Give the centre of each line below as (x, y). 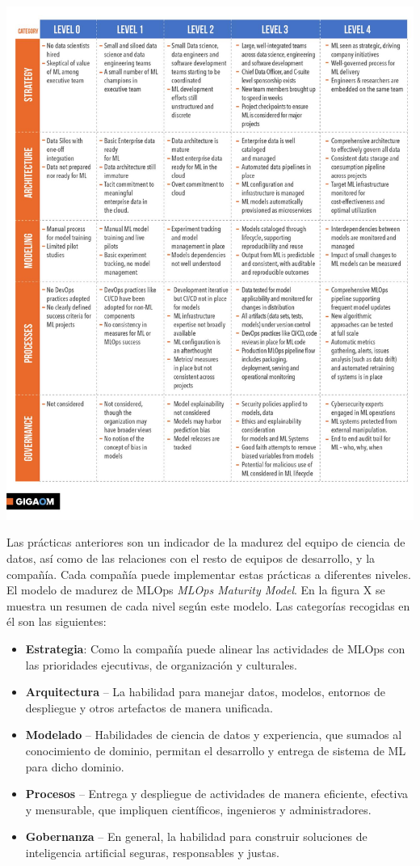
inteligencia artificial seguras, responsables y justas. (152, 852)
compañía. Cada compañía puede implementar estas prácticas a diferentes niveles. (209, 574)
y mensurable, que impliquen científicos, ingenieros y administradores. (198, 809)
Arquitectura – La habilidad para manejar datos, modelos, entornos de (206, 692)
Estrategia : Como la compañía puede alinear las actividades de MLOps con (215, 648)
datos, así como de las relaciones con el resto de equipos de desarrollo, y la (191, 558)
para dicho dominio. (75, 766)
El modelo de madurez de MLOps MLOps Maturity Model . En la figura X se (196, 590)
